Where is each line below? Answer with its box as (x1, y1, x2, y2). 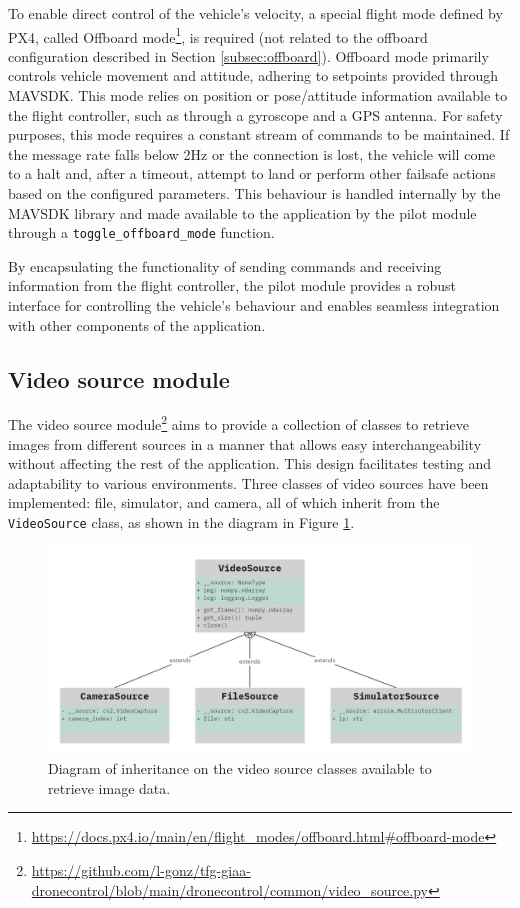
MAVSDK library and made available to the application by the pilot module (8, 202, 477, 223)
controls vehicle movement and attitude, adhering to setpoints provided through (8, 65, 499, 86)
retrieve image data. (48, 777, 171, 798)
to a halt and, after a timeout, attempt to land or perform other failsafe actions (8, 163, 496, 184)
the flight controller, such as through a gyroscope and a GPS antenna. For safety (8, 104, 503, 125)
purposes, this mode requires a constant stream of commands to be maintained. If (8, 124, 510, 145)
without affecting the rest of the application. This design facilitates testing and (8, 453, 492, 474)
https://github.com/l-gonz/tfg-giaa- (31, 859, 251, 880)
